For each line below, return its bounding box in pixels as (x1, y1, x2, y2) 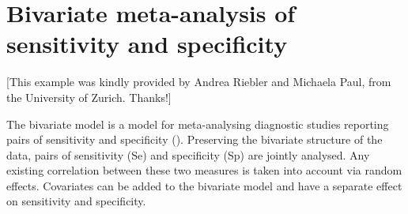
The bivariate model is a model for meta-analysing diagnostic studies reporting (6, 115, 389, 132)
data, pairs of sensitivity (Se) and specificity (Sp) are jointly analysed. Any (6, 146, 370, 163)
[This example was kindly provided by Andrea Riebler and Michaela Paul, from (6, 73, 391, 90)
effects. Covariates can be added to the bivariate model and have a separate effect (6, 177, 402, 193)
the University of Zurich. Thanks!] (6, 88, 172, 105)
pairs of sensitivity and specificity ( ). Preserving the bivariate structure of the (6, 131, 383, 148)
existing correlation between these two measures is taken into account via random (6, 162, 402, 178)
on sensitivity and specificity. (6, 193, 146, 209)
